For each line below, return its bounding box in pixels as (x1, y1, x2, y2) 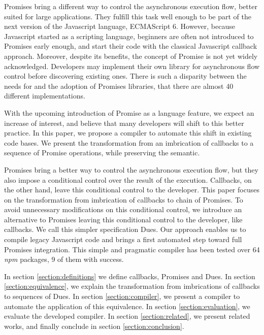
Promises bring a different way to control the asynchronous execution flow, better (4, 1, 257, 11)
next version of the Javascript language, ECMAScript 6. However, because (4, 21, 235, 31)
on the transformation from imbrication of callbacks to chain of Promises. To (4, 194, 243, 205)
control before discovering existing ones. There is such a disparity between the (4, 71, 247, 81)
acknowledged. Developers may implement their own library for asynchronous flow (4, 60, 260, 71)
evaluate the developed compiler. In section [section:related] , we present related (4, 311, 250, 321)
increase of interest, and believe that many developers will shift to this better (4, 117, 244, 128)
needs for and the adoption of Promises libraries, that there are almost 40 (4, 80, 234, 91)
